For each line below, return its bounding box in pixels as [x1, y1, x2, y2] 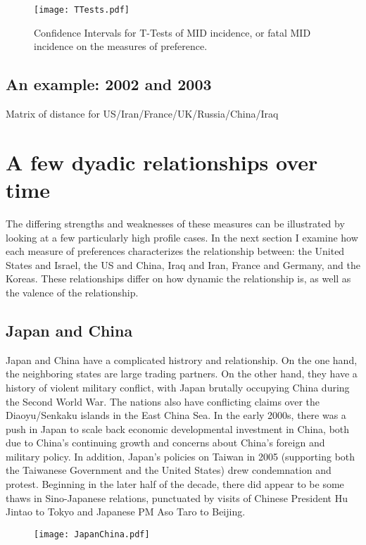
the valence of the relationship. [6, 284, 139, 299]
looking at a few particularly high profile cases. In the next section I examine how [6, 230, 358, 244]
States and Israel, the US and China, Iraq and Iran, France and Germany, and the [6, 257, 360, 272]
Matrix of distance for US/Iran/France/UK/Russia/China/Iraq [6, 106, 279, 121]
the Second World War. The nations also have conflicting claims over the [6, 394, 320, 408]
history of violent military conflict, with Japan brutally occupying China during [6, 380, 350, 394]
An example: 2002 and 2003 [6, 73, 212, 95]
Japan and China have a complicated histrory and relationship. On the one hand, [6, 352, 358, 367]
